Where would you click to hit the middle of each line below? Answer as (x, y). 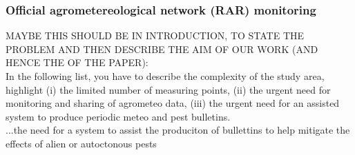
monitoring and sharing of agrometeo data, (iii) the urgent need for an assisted (173, 103)
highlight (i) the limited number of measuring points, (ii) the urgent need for (168, 89)
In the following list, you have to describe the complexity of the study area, (165, 76)
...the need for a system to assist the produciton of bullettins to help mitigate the (178, 130)
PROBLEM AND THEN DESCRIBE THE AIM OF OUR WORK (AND (162, 49)
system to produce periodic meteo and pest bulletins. (118, 116)
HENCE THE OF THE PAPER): (77, 62)
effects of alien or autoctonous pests (81, 143)
